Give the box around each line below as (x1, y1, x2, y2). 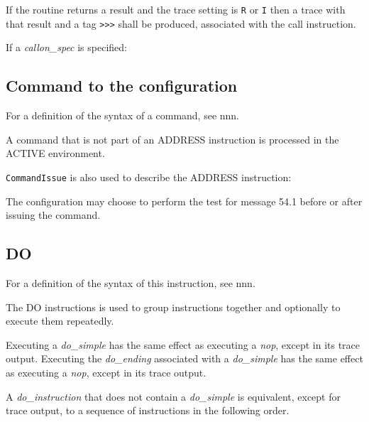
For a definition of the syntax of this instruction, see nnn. (6, 275, 255, 290)
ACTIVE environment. (6, 146, 105, 161)
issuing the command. (6, 207, 101, 222)
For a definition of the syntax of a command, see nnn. (6, 108, 240, 123)
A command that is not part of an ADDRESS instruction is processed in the (6, 131, 339, 146)
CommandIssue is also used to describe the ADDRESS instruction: (6, 169, 292, 184)
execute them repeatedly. (6, 313, 114, 328)
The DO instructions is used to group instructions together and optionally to (6, 299, 341, 314)
